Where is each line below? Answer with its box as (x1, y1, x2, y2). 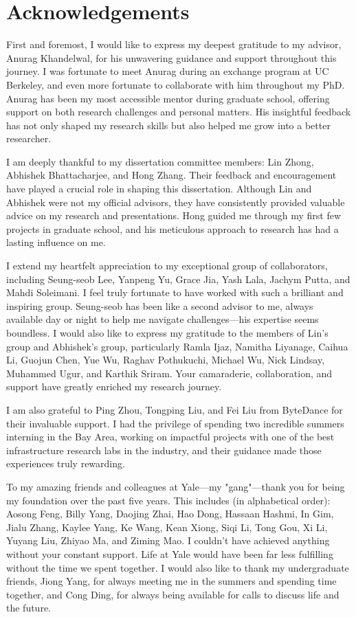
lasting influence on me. (6, 235, 106, 249)
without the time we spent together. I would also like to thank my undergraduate (6, 560, 349, 574)
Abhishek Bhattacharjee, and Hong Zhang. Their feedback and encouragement (6, 168, 337, 182)
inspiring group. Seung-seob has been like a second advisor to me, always (6, 298, 313, 313)
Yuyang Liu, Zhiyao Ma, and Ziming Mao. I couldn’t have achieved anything (6, 533, 330, 548)
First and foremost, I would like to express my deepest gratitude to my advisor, (6, 37, 342, 52)
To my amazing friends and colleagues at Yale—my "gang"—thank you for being (6, 479, 345, 493)
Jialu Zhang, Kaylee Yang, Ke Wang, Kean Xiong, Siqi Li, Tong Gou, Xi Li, (6, 519, 328, 534)
